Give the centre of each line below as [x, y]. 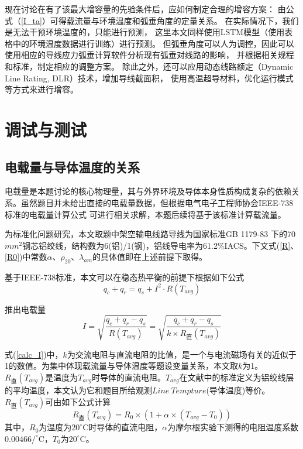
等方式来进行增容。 [42, 89]
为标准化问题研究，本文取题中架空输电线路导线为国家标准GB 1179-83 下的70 [150, 234]
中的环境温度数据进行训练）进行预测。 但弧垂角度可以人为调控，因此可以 [153, 43]
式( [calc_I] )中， [34, 354]
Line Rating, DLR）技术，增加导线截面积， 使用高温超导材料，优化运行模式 [149, 78]
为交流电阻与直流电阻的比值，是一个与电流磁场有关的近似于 [182, 354]
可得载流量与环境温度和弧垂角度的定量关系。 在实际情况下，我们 [174, 20]
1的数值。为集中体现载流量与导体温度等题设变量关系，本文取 [121, 366]
